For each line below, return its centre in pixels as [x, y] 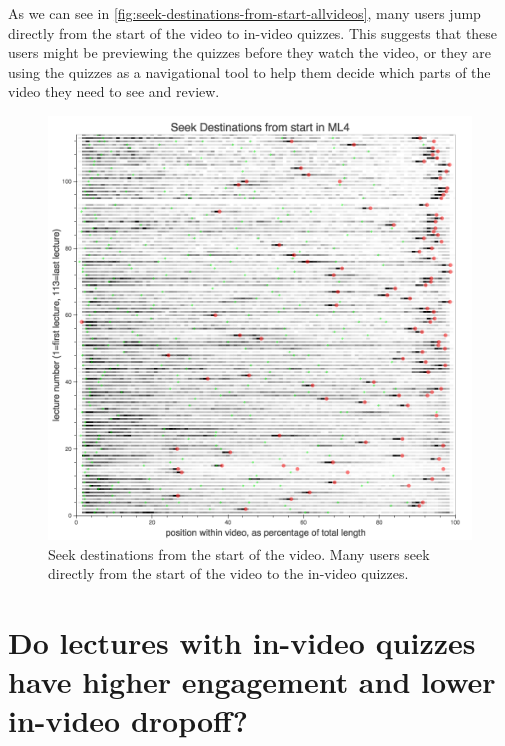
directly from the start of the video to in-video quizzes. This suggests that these [253, 32]
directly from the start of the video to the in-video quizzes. [228, 573]
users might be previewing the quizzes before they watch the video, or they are [249, 52]
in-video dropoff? [128, 720]
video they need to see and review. [114, 91]
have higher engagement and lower [252, 681]
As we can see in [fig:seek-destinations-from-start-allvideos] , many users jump [244, 13]
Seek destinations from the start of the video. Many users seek [239, 553]
